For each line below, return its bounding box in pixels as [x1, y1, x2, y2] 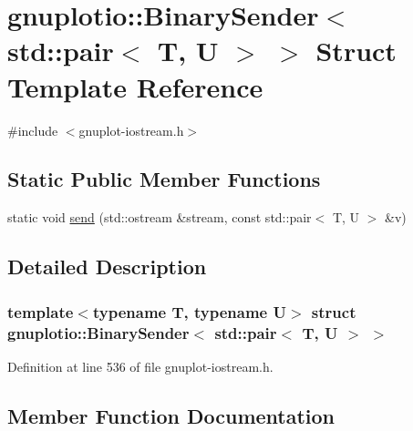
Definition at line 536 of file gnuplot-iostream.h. [7, 356, 274, 375]
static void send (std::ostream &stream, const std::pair [7, 208, 312, 227]
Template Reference [7, 67, 263, 105]
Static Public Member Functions [7, 165, 321, 193]
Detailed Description [7, 252, 207, 281]
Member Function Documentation [7, 401, 336, 429]
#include [7, 120, 58, 139]
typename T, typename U [92, 300, 286, 323]
